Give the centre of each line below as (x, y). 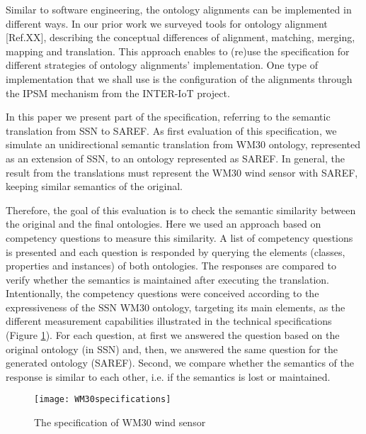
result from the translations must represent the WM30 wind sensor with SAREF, (182, 172)
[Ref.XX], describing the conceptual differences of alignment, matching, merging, (181, 37)
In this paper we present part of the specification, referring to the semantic (168, 117)
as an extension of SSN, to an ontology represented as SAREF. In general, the (175, 158)
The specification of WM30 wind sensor (120, 422)
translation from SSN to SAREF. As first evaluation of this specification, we (171, 130)
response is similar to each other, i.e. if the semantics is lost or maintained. (168, 376)
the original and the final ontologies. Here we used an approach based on (164, 224)
